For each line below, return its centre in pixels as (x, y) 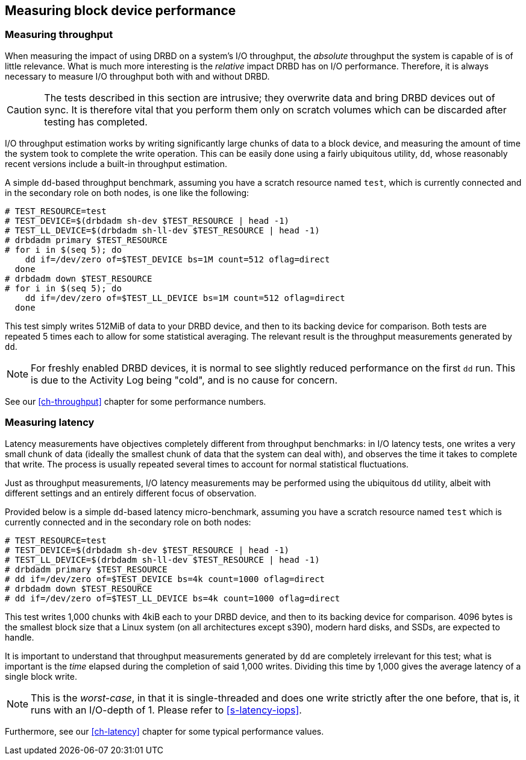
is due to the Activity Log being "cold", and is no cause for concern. (184, 380)
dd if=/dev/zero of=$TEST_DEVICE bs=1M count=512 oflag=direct (177, 259)
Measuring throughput (59, 35)
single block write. (41, 676)
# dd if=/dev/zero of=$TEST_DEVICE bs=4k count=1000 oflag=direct (165, 579)
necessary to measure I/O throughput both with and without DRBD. (137, 76)
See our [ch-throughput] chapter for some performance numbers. (136, 401)
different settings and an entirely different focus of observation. (131, 493)
